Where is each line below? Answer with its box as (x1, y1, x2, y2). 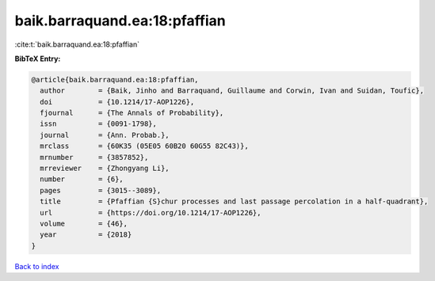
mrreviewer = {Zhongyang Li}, (40, 164, 170, 173)
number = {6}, (40, 175, 124, 184)
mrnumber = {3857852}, (40, 153, 149, 161)
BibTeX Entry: (14, 54, 61, 63)
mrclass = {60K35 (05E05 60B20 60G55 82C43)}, (40, 142, 249, 150)
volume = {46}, (40, 219, 128, 228)
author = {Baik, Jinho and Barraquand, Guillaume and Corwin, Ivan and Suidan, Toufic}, (40, 86, 424, 95)
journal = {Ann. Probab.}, (40, 131, 170, 139)
